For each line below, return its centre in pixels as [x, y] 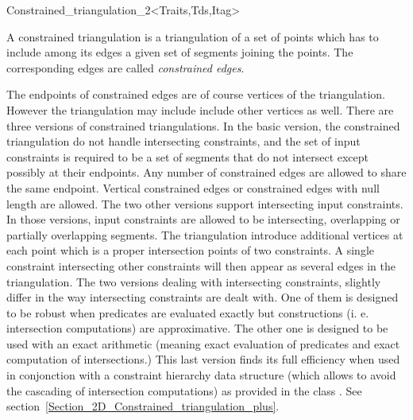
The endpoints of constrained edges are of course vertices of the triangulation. [196, 94]
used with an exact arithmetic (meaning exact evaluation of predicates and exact [203, 343]
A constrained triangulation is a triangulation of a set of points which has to [193, 36]
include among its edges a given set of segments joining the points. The [180, 52]
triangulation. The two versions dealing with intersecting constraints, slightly [194, 281]
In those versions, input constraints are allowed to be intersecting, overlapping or [203, 219]
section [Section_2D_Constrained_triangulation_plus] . [143, 406]
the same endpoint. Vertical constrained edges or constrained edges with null [193, 187]
